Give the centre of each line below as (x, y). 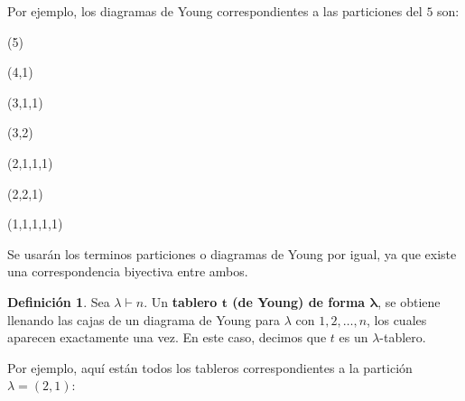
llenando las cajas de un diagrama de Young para (144, 319)
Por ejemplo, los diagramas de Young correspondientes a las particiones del (215, 11)
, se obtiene (409, 301)
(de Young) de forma (299, 301)
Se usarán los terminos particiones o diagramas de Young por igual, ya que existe (232, 253)
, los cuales (397, 319)
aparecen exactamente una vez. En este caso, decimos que (167, 337)
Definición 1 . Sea (59, 301)
